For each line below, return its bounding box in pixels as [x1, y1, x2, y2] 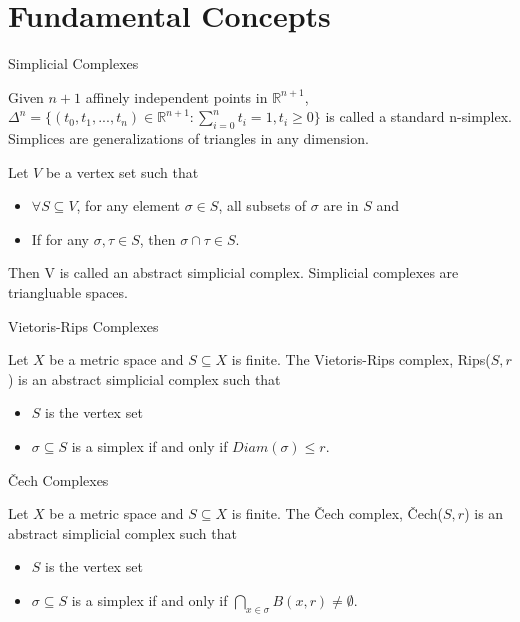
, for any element [76, 195, 181, 216]
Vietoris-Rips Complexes [8, 315, 159, 336]
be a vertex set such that [45, 161, 199, 182]
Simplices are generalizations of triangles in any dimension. [8, 128, 369, 149]
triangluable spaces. [8, 282, 128, 303]
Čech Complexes [8, 469, 109, 490]
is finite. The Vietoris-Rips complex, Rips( [231, 349, 491, 370]
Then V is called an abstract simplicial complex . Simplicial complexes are [8, 262, 459, 283]
